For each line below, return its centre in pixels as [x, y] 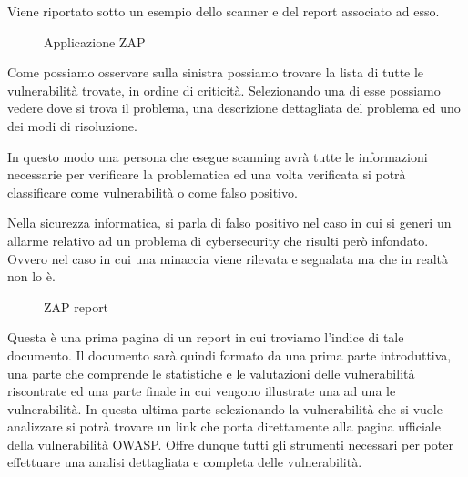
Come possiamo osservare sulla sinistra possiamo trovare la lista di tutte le [216, 72]
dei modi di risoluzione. [72, 125]
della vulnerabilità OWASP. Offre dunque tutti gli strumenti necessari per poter [230, 444]
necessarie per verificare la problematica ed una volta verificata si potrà [207, 174]
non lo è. [31, 276]
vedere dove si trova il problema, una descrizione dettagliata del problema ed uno [234, 108]
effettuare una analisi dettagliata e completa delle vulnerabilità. [185, 462]
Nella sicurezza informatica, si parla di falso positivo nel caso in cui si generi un [229, 223]
